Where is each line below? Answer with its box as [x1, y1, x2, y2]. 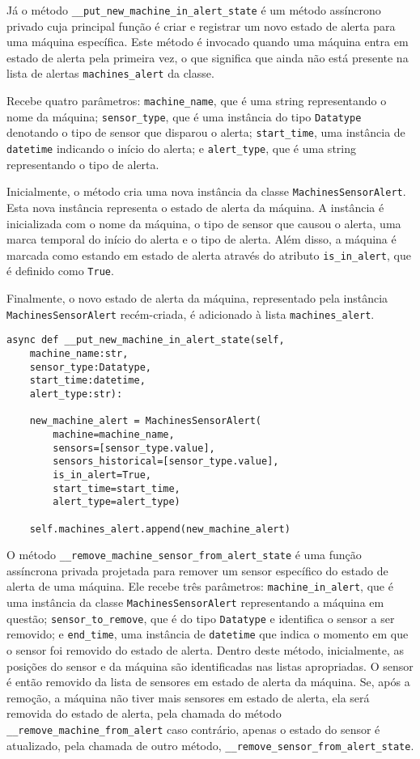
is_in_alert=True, [53, 469, 151, 481]
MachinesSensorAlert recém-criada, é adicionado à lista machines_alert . [6, 305, 375, 322]
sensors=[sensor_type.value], [53, 442, 215, 454]
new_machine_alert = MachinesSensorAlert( [29, 415, 261, 427]
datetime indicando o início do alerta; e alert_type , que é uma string [6, 140, 356, 157]
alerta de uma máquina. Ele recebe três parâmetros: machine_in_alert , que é [6, 578, 393, 595]
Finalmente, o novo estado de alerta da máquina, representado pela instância [6, 290, 388, 307]
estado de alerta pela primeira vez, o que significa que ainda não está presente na [6, 49, 409, 66]
